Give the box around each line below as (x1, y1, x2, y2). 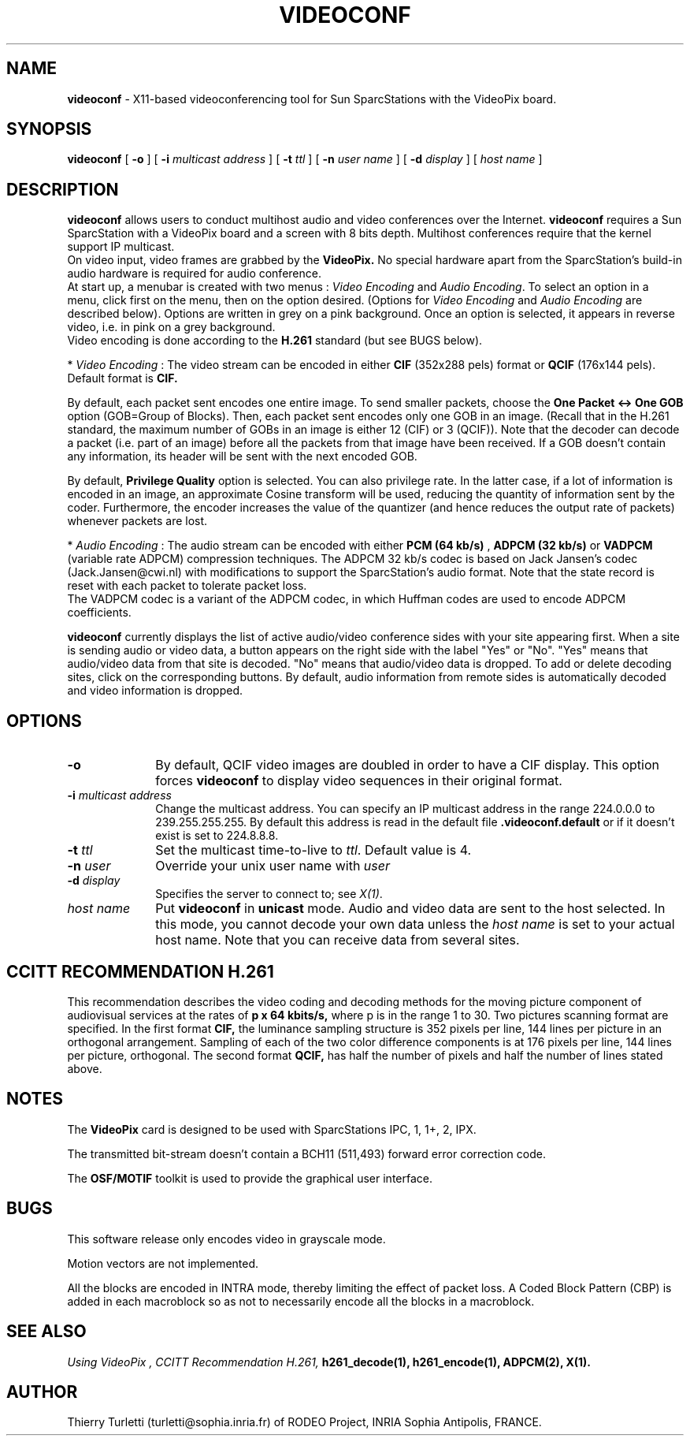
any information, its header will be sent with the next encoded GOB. (67, 449, 417, 464)
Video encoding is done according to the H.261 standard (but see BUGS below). (67, 333, 483, 348)
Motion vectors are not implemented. (67, 1256, 259, 1270)
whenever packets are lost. (67, 514, 208, 528)
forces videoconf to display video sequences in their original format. (155, 773, 562, 789)
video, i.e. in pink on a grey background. (67, 320, 276, 334)
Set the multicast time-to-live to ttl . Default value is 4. (155, 842, 472, 859)
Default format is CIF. (67, 371, 178, 386)
